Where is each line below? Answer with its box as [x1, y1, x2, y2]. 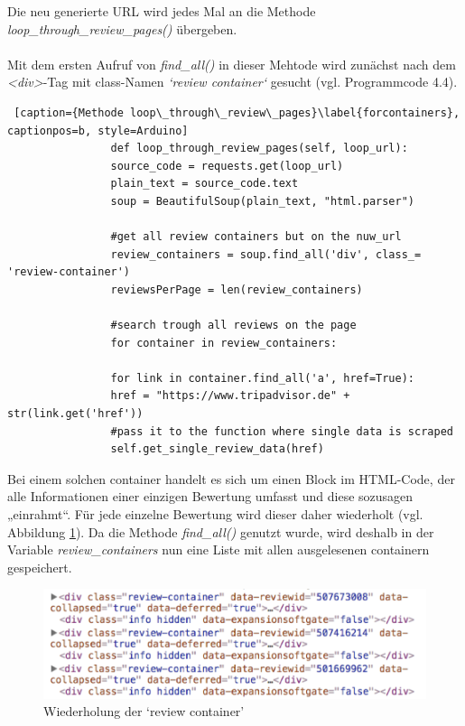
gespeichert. [7, 557, 72, 576]
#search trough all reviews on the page [110, 319, 357, 332]
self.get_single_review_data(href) [110, 442, 324, 456]
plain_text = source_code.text [110, 177, 299, 191]
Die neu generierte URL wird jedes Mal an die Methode [7, 2, 316, 20]
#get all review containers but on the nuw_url [110, 230, 402, 244]
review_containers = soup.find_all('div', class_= [110, 247, 422, 261]
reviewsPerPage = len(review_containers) [110, 283, 363, 296]
